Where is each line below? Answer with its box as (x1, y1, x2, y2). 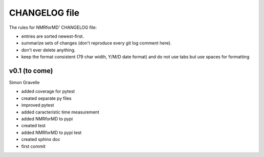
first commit (21, 143, 46, 149)
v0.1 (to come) (9, 67, 53, 75)
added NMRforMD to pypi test (21, 130, 82, 135)
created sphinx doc (21, 136, 61, 142)
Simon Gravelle (9, 80, 40, 86)
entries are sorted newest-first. (21, 33, 84, 39)
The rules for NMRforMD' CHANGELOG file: (9, 24, 97, 30)
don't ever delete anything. (21, 47, 76, 53)
